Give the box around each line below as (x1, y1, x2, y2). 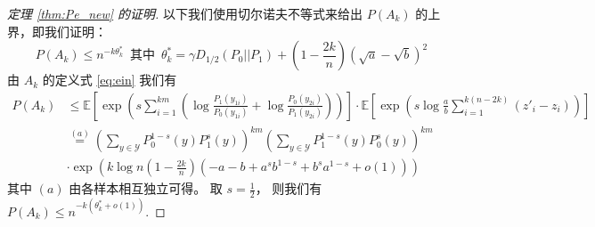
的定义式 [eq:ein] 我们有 (42, 70, 177, 89)
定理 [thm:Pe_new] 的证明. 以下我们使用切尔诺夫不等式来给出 (7, 4, 363, 22)
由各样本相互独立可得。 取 (69, 179, 223, 198)
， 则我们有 (255, 179, 322, 198)
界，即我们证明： (7, 21, 107, 40)
